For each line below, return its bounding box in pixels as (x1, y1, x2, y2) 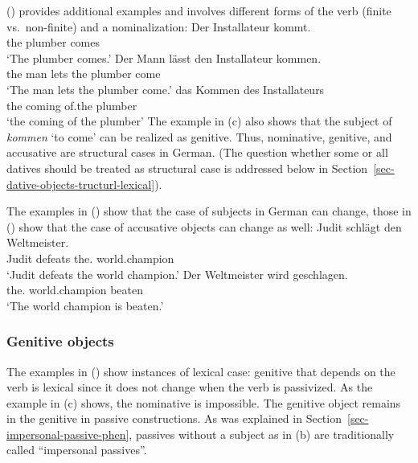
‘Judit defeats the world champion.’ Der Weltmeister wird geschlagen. (6, 265, 348, 282)
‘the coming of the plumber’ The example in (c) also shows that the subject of (6, 113, 392, 129)
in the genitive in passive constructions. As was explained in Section (6, 410, 342, 427)
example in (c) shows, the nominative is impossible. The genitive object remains (6, 394, 401, 411)
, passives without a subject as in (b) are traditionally (129, 425, 395, 442)
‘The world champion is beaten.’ (6, 297, 164, 313)
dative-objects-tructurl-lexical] (6, 175, 155, 192)
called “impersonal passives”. (6, 441, 147, 458)
